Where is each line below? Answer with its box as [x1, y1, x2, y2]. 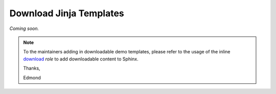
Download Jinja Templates [9, 8, 125, 19]
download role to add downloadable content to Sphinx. [23, 56, 139, 62]
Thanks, [23, 65, 40, 71]
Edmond [23, 74, 41, 81]
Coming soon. [9, 25, 39, 32]
